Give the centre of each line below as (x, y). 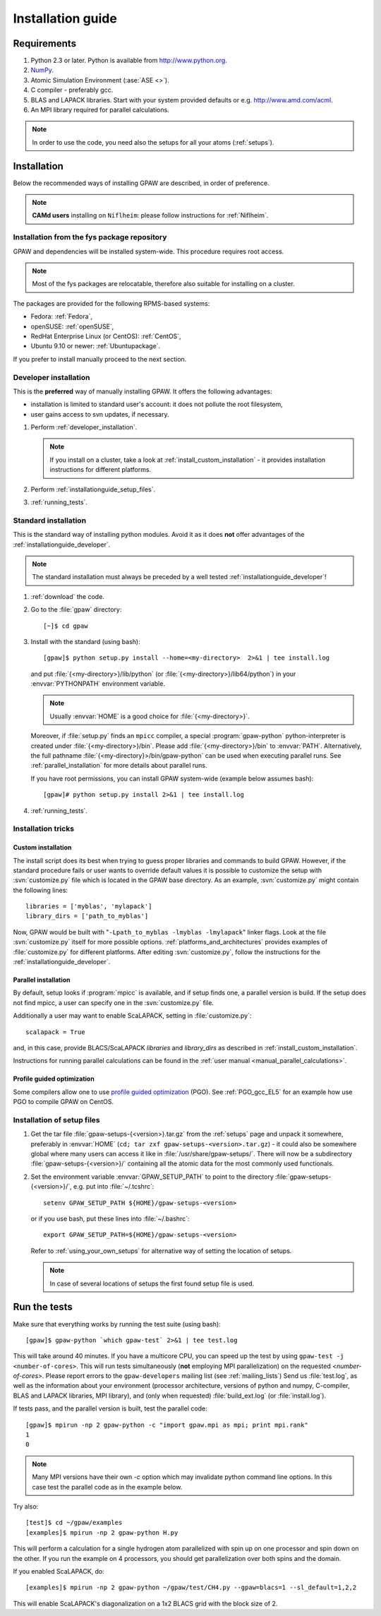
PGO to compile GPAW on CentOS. (64, 1102)
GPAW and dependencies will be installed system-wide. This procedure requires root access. (149, 251)
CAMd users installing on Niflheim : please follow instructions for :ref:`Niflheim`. (150, 215)
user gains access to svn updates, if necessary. (100, 414)
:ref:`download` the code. (68, 596)
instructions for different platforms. (101, 470)
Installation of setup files (56, 1119)
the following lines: (41, 890)
